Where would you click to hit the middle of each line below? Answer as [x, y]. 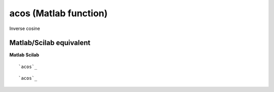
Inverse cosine [25, 28]
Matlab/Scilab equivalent [50, 43]
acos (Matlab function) [59, 13]
